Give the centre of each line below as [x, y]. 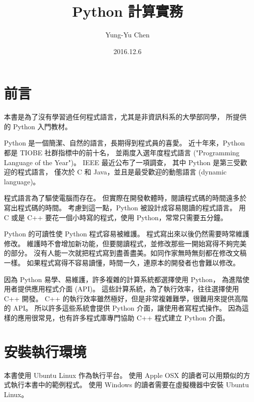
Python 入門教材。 [42, 126]
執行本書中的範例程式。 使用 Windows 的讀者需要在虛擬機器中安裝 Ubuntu [130, 385]
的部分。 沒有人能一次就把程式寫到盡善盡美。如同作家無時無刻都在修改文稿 [125, 253]
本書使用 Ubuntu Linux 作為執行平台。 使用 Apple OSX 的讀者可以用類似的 [124, 375]
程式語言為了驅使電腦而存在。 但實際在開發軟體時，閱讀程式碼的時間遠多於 [125, 198]
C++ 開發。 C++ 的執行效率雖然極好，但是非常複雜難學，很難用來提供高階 [126, 298]
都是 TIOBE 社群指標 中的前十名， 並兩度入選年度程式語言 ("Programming [122, 153]
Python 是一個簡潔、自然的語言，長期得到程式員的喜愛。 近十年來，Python [125, 143]
